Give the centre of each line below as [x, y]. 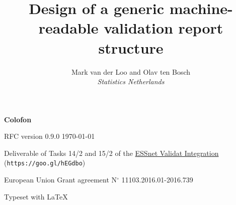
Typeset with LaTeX [36, 196]
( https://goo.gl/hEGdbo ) [45, 163]
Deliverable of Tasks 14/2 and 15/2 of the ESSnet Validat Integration [111, 153]
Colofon [18, 119]
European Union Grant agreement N [61, 180]
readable [68, 28]
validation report [164, 28]
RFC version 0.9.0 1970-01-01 [50, 136]
